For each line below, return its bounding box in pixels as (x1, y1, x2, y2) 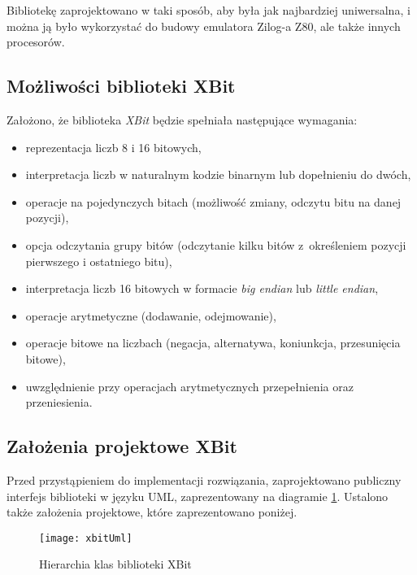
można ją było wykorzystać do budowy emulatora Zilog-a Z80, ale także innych (7, 17, 401, 34)
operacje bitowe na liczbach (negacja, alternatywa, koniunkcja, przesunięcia (25, 334, 401, 351)
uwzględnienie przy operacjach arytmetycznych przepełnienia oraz (25, 377, 354, 394)
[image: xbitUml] (39, 532, 132, 544)
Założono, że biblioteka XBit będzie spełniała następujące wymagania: (7, 111, 358, 128)
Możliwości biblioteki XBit (7, 73, 236, 98)
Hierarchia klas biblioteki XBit (39, 555, 192, 573)
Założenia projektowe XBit (7, 433, 237, 459)
